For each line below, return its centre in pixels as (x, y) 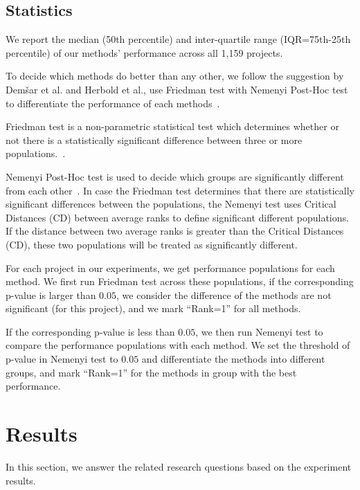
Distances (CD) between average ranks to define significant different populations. (177, 217)
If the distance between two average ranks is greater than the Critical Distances (175, 231)
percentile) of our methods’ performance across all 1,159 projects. (144, 52)
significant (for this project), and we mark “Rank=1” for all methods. (153, 308)
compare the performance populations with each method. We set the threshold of (178, 345)
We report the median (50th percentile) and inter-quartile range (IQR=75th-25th (178, 39)
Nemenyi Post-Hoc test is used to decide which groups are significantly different (175, 176)
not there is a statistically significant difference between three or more (154, 139)
